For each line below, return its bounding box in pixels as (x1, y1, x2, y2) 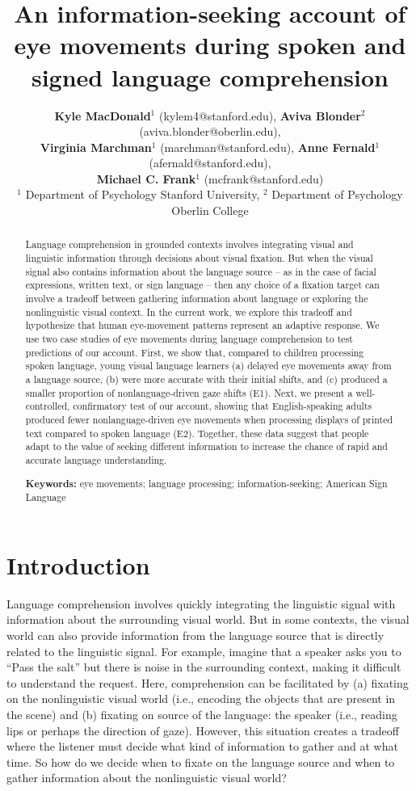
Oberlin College (171, 202, 249, 219)
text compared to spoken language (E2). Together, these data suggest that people (25, 426, 369, 440)
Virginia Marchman (40, 138, 152, 155)
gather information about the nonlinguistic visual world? (6, 769, 287, 786)
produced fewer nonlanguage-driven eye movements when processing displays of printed (25, 412, 393, 426)
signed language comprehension (31, 60, 389, 93)
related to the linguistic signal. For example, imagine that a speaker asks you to (6, 642, 401, 659)
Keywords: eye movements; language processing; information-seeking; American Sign (25, 476, 388, 490)
